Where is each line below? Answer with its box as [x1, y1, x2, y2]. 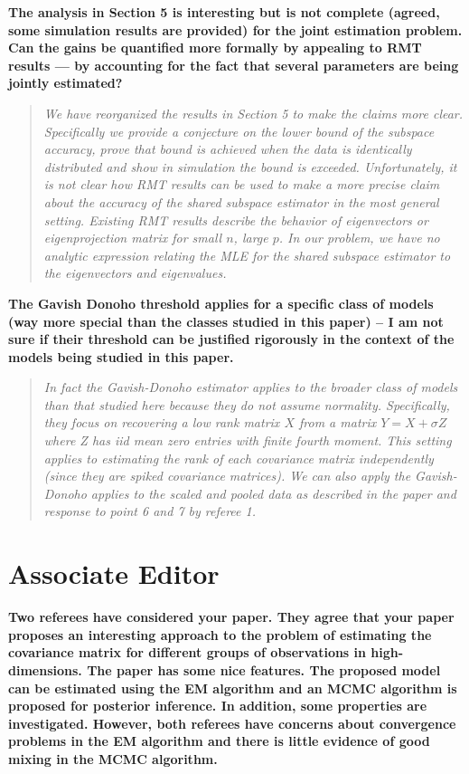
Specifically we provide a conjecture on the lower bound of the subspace [43, 121, 435, 140]
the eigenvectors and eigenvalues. [43, 263, 227, 282]
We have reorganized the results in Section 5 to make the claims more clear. [43, 103, 464, 122]
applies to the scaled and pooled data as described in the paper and [90, 483, 456, 502]
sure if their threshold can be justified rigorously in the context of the [8, 330, 455, 349]
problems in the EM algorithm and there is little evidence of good [8, 731, 430, 750]
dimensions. [8, 660, 82, 679]
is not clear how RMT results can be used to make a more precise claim [43, 175, 440, 194]
